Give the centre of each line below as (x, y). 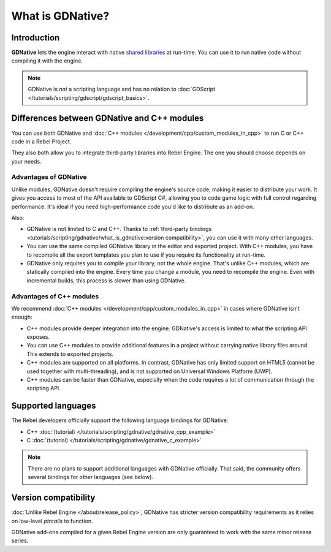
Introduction (36, 38)
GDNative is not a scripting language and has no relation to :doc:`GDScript (122, 89)
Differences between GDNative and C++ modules (108, 119)
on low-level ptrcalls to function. (52, 521)
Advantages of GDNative (49, 177)
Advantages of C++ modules (55, 296)
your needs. (27, 161)
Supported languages (54, 406)
